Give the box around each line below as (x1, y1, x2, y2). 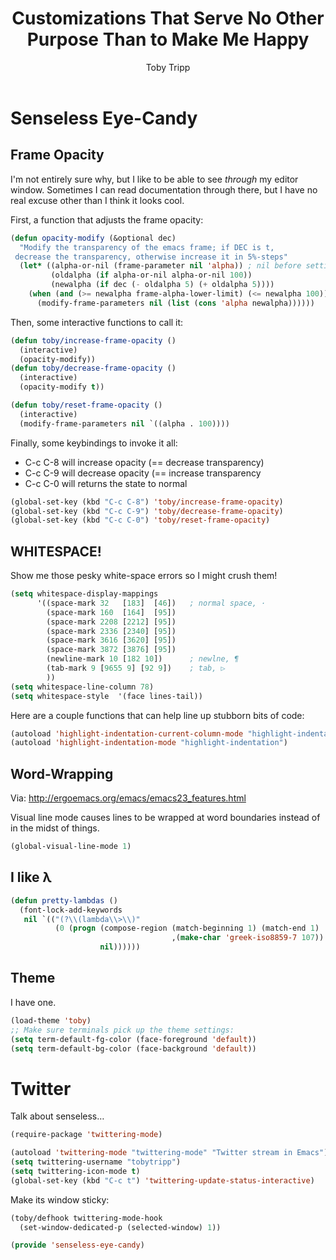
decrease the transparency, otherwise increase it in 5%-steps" (14, 252, 288, 262)
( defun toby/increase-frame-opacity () (10, 335, 177, 346)
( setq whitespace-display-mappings (10, 589, 159, 599)
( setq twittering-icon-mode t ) (10, 1166, 141, 1176)
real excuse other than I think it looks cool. (10, 194, 185, 206)
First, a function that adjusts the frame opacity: (10, 213, 204, 226)
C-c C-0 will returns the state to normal (24, 477, 188, 489)
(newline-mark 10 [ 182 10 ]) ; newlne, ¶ (46, 654, 240, 664)
